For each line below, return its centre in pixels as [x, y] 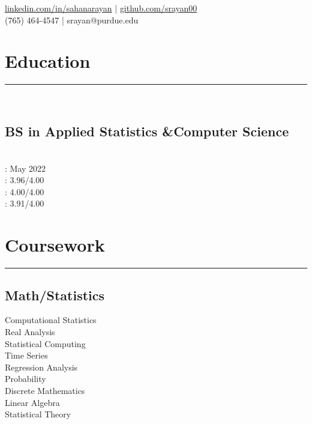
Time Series [26, 355]
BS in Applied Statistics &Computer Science [147, 131]
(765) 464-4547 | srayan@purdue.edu [72, 20]
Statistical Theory [38, 414]
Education [48, 61]
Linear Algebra [32, 402]
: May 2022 [25, 168]
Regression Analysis [41, 367]
